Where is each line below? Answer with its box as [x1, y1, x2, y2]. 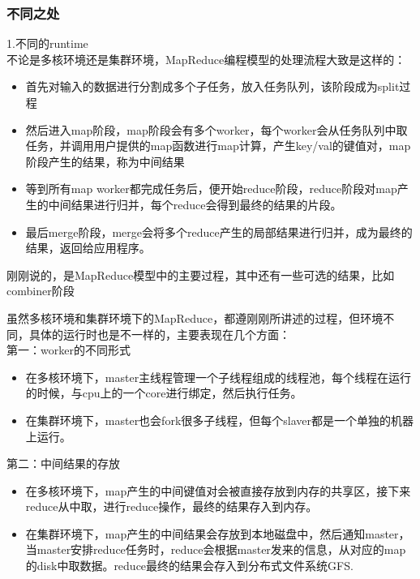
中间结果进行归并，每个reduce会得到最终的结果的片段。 [48, 195, 342, 212]
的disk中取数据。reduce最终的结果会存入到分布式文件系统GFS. [25, 557, 354, 574]
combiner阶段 [6, 282, 75, 299]
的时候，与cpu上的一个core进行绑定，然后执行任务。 [25, 384, 302, 401]
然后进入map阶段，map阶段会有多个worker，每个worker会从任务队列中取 [25, 121, 408, 138]
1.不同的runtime [6, 35, 88, 52]
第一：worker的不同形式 [6, 341, 131, 358]
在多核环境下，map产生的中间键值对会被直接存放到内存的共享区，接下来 [25, 482, 411, 499]
